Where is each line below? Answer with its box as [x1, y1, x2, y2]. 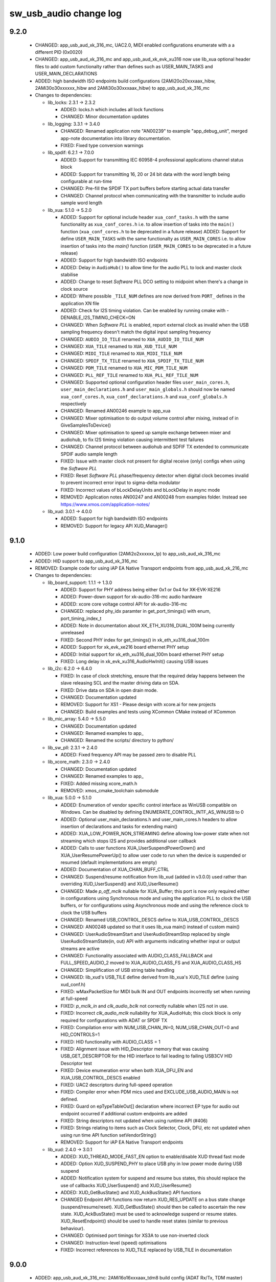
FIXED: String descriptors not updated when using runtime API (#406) [60, 1118, 208, 1124]
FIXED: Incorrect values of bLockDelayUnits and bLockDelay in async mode [60, 487, 220, 493]
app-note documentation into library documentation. [60, 135, 171, 141]
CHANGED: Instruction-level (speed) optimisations [60, 1239, 167, 1246]
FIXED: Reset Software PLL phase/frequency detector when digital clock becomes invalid [60, 472, 249, 478]
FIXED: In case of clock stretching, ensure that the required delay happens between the [60, 672, 245, 679]
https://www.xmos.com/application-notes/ [60, 501, 150, 507]
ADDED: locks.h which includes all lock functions [60, 107, 164, 113]
